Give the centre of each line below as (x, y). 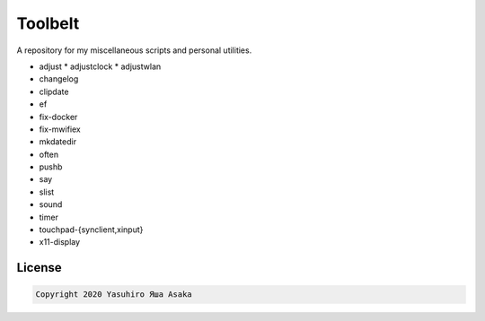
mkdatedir (57, 142)
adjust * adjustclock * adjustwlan (100, 66)
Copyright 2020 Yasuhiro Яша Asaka (114, 295)
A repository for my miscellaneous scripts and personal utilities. (134, 50)
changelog (59, 79)
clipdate (54, 91)
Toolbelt (48, 23)
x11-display (60, 242)
